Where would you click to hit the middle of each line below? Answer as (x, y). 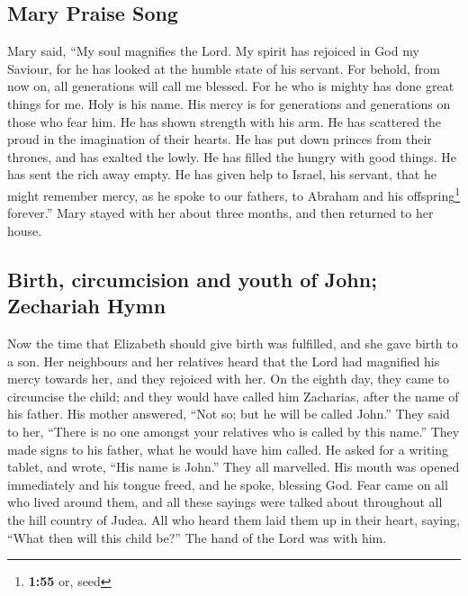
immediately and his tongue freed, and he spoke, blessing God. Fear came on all (228, 484)
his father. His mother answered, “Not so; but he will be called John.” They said (229, 414)
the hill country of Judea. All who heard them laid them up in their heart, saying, (234, 519)
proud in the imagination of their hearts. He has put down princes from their (220, 139)
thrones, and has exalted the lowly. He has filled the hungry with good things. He (232, 156)
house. (25, 230)
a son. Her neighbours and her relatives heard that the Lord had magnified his (224, 361)
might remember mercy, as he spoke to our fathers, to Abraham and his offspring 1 (234, 194)
